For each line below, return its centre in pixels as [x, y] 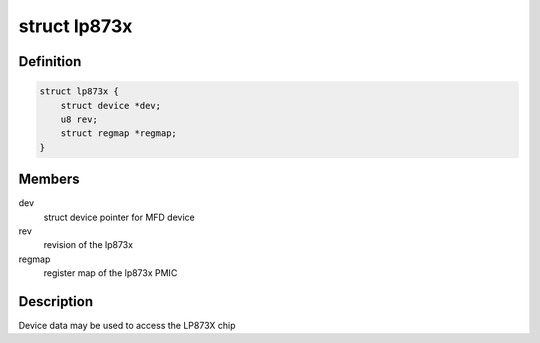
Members [49, 179]
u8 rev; [79, 119]
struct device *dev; [111, 105]
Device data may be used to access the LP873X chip [127, 326]
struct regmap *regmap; [118, 133]
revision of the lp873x [88, 245]
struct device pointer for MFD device [119, 217]
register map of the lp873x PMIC [110, 273]
